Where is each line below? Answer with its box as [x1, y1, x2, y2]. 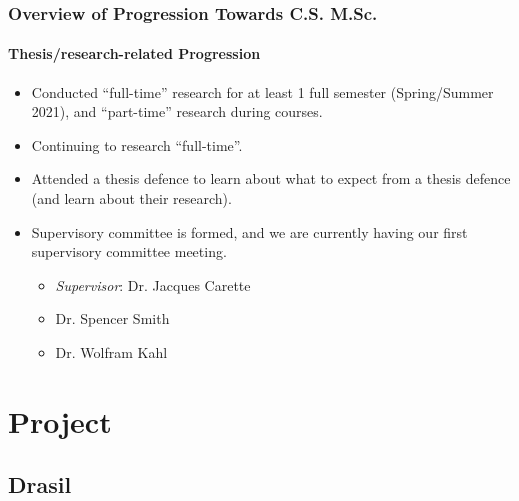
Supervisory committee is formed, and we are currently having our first [31, 221, 468, 242]
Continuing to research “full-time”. [31, 134, 243, 155]
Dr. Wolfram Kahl [55, 341, 168, 362]
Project [8, 400, 112, 441]
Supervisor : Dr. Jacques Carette [55, 274, 251, 295]
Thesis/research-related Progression [8, 43, 261, 64]
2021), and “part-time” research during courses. [31, 101, 323, 122]
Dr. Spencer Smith [55, 308, 170, 329]
